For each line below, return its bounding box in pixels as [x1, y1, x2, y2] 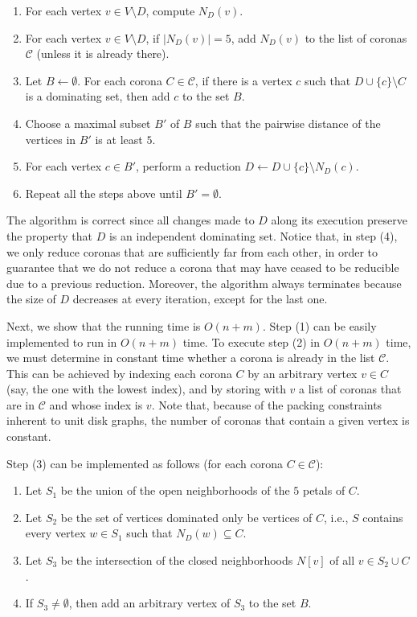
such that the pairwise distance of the [195, 114, 381, 131]
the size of [6, 290, 56, 307]
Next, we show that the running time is [6, 317, 201, 334]
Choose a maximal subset [25, 114, 151, 131]
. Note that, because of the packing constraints [151, 396, 382, 413]
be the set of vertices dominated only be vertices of [60, 508, 313, 525]
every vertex [25, 524, 86, 541]
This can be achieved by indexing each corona [6, 364, 232, 381]
